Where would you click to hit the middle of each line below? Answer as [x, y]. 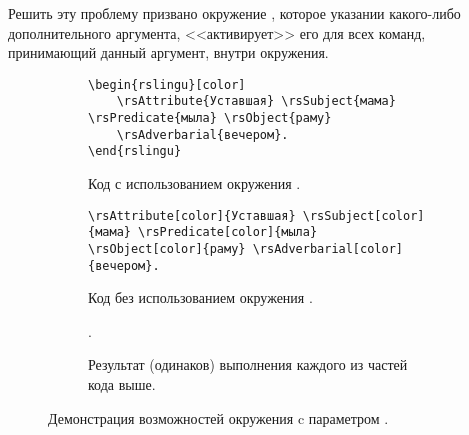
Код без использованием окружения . [200, 297]
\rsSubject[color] [363, 215]
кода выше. [122, 384]
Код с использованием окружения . [194, 183]
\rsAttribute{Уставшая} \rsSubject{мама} [256, 101]
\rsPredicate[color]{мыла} [228, 232]
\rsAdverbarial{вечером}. [202, 134]
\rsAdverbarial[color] [327, 248]
